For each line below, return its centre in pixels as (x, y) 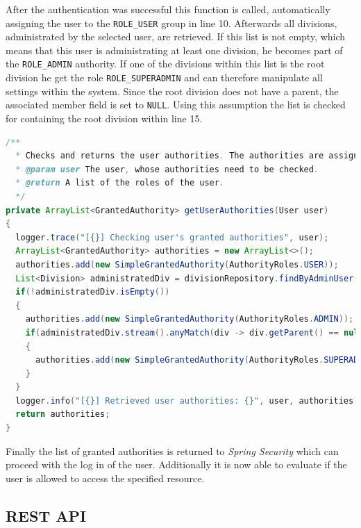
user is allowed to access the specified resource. (105, 478)
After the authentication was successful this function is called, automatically (168, 9)
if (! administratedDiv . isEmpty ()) (93, 292)
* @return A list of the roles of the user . (120, 183)
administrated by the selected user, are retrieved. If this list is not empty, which (176, 36)
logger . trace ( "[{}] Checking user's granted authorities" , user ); (172, 237)
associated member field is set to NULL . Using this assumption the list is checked (176, 105)
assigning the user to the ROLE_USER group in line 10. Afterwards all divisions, (171, 23)
